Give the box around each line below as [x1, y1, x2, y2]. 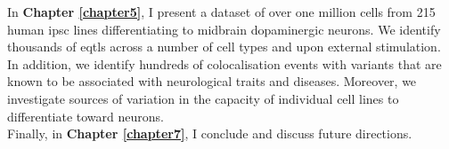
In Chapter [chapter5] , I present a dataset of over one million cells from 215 [7, 3, 436, 20]
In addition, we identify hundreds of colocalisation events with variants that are [7, 54, 442, 73]
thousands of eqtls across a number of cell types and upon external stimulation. [7, 37, 441, 56]
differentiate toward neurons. [7, 106, 164, 125]
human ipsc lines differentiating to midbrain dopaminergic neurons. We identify [7, 20, 441, 38]
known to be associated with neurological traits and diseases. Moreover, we [7, 72, 417, 90]
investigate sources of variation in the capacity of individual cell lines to [7, 89, 399, 107]
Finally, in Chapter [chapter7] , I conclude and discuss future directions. [7, 124, 412, 143]
